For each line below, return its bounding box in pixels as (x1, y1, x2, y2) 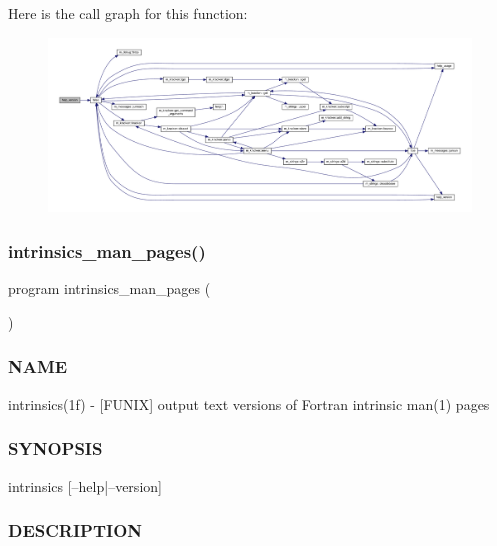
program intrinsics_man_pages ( (8, 278, 211, 299)
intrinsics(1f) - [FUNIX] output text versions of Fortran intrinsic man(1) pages (8, 393, 490, 414)
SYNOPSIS (8, 436, 103, 461)
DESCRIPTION (8, 518, 143, 543)
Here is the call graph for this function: (8, 3, 248, 23)
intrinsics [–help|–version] (8, 475, 162, 496)
